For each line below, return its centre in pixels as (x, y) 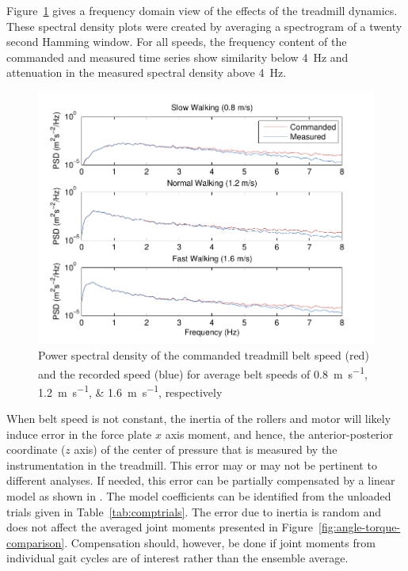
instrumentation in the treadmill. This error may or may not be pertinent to (192, 464)
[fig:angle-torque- (360, 527)
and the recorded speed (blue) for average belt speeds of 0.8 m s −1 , (203, 372)
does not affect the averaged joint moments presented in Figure (160, 527)
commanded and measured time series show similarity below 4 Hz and (177, 57)
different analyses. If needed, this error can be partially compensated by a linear (201, 480)
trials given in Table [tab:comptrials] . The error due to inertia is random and (194, 511)
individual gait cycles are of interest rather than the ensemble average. (177, 558)
